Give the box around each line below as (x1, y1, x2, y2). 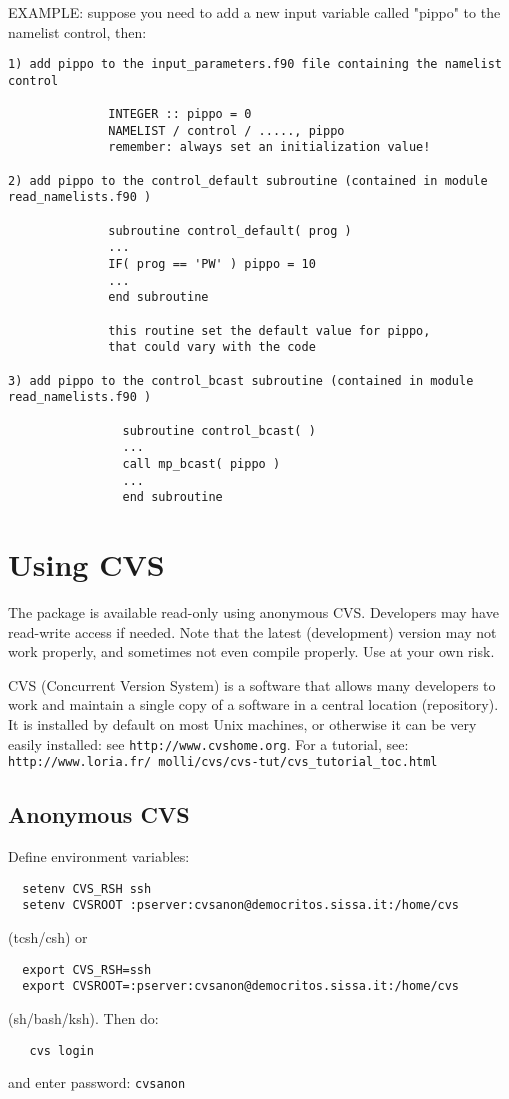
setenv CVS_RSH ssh (22, 881, 152, 896)
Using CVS (8, 544, 165, 585)
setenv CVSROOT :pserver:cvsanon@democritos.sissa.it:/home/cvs (22, 898, 460, 913)
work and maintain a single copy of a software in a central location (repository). (8, 694, 499, 715)
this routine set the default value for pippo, (108, 323, 431, 338)
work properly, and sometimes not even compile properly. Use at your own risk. (8, 641, 495, 662)
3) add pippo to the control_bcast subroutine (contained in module (8, 373, 474, 388)
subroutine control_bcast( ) (122, 423, 316, 438)
